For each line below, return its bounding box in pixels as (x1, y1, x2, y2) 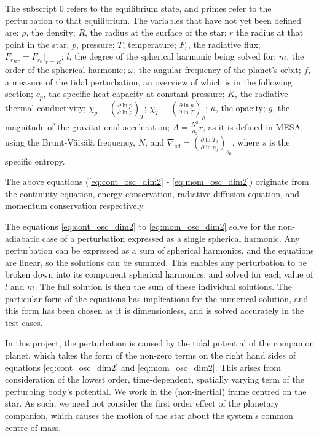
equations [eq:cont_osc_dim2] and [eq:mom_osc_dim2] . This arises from (5, 360, 281, 373)
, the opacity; (215, 101, 266, 114)
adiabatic (5, 232, 40, 244)
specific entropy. (5, 154, 65, 167)
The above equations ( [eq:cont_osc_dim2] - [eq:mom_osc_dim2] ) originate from (5, 175, 309, 188)
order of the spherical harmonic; (5, 63, 125, 76)
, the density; (26, 26, 76, 39)
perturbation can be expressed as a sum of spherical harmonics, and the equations (5, 244, 314, 257)
